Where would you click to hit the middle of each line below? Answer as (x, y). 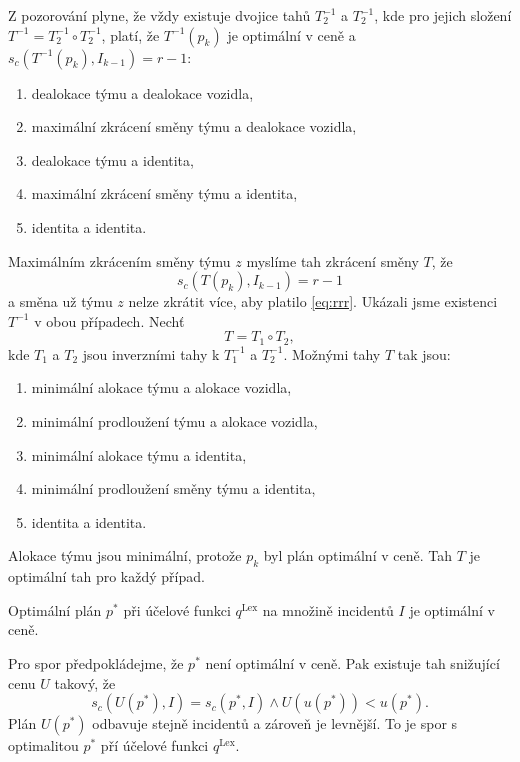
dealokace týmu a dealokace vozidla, (142, 92)
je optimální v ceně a (291, 34)
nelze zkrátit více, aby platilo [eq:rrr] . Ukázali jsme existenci (313, 301)
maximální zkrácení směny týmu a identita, (164, 193)
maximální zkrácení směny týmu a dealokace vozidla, (194, 126)
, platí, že (130, 34)
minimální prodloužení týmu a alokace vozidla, (174, 420)
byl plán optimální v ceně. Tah (357, 555)
